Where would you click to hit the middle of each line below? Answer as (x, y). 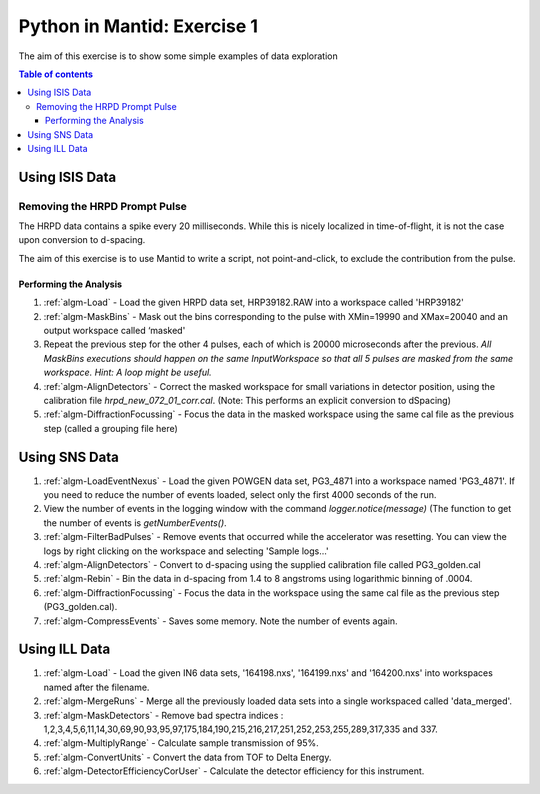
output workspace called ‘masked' (114, 330)
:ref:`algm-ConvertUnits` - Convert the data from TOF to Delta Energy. (187, 757)
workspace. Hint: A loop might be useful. (127, 372)
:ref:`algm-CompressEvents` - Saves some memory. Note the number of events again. (221, 621)
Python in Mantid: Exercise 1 (138, 26)
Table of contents (56, 74)
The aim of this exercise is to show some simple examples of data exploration (178, 56)
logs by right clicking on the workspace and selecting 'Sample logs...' (186, 551)
